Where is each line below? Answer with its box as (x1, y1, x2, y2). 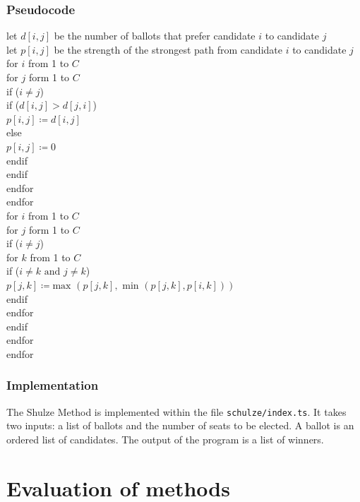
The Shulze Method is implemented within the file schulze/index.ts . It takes (6, 404, 347, 419)
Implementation (6, 376, 99, 394)
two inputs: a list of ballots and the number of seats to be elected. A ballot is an (6, 418, 354, 433)
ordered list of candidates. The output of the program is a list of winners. (6, 431, 324, 446)
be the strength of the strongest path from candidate (54, 42, 282, 56)
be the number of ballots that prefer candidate (54, 28, 256, 43)
